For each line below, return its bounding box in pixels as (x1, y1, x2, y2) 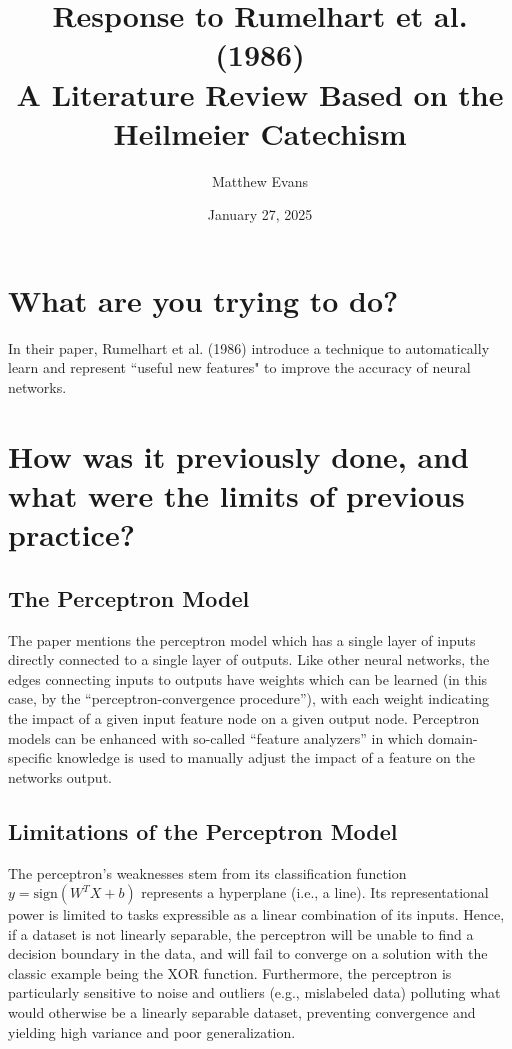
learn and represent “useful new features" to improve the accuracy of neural (8, 357, 471, 378)
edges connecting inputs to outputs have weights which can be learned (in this (8, 668, 488, 689)
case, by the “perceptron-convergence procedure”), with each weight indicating (8, 688, 489, 709)
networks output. (8, 766, 112, 787)
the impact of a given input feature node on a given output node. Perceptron (8, 707, 480, 728)
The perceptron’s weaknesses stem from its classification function (8, 862, 407, 883)
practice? (8, 514, 135, 555)
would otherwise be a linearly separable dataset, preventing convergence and (8, 1002, 476, 1023)
